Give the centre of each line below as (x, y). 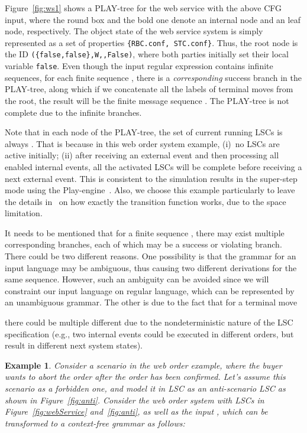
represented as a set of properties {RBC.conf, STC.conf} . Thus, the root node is (151, 42)
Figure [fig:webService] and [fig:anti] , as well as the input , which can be (136, 411)
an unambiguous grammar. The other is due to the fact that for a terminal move (151, 302)
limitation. (24, 213)
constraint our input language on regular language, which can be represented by (150, 290)
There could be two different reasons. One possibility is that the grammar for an (151, 256)
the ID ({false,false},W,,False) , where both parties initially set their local (147, 54)
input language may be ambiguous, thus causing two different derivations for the (151, 267)
